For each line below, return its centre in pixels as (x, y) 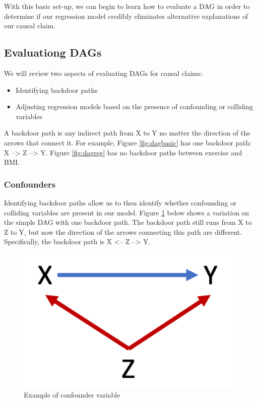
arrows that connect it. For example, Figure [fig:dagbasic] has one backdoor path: (128, 142)
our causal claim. (30, 26)
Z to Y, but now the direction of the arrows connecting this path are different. (123, 232)
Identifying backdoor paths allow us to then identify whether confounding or (120, 202)
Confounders (30, 184)
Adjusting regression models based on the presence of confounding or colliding (134, 106)
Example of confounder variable (72, 394)
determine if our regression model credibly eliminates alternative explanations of (126, 16)
